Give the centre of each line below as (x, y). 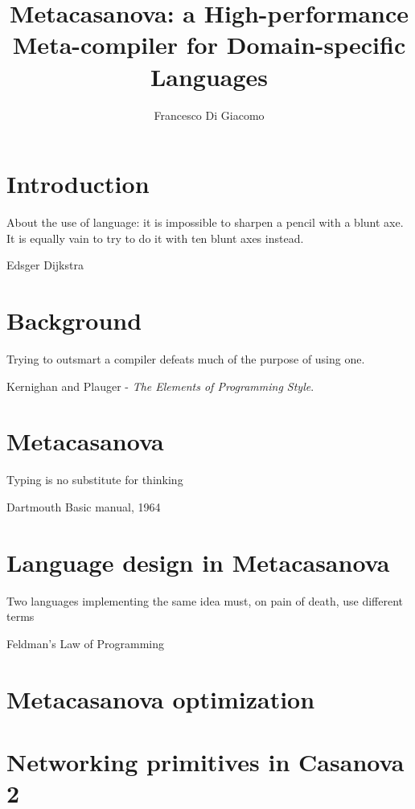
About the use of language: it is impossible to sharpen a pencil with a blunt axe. (205, 222)
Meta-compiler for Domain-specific (209, 45)
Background (74, 320)
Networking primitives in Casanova (205, 761)
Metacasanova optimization (161, 698)
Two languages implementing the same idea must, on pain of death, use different (205, 600)
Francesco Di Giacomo (209, 115)
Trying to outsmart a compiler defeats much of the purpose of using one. (186, 358)
